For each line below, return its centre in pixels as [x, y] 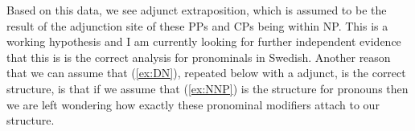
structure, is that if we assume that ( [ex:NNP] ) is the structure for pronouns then [207, 88]
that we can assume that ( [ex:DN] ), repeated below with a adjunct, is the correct [206, 73]
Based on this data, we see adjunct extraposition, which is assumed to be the [197, 10]
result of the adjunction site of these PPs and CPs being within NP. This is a [197, 25]
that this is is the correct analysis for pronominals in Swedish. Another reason [199, 57]
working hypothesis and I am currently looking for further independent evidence [204, 41]
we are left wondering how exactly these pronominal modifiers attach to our [193, 104]
